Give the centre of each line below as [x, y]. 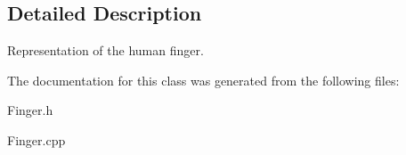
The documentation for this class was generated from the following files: [203, 80]
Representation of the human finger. [106, 50]
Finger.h [30, 110]
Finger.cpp [37, 139]
